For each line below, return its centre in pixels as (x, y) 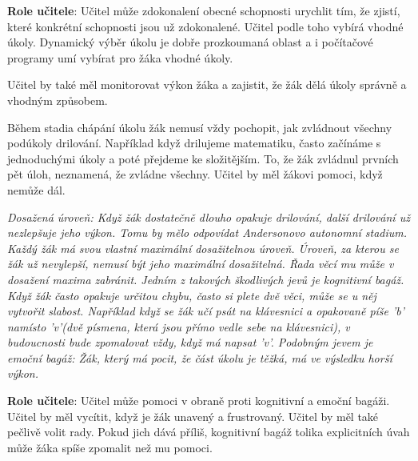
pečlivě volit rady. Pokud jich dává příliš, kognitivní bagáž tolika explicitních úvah (209, 432)
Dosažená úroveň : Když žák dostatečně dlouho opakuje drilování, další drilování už (209, 216)
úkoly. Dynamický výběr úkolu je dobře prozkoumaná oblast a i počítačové (190, 42)
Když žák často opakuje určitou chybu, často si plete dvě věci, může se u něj (192, 295)
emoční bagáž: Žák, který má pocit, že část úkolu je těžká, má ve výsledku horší (200, 357)
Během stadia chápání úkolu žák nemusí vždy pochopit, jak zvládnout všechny (200, 127)
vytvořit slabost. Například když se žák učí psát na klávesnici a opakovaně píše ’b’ (206, 311)
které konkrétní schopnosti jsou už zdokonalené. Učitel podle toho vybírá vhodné (205, 26)
